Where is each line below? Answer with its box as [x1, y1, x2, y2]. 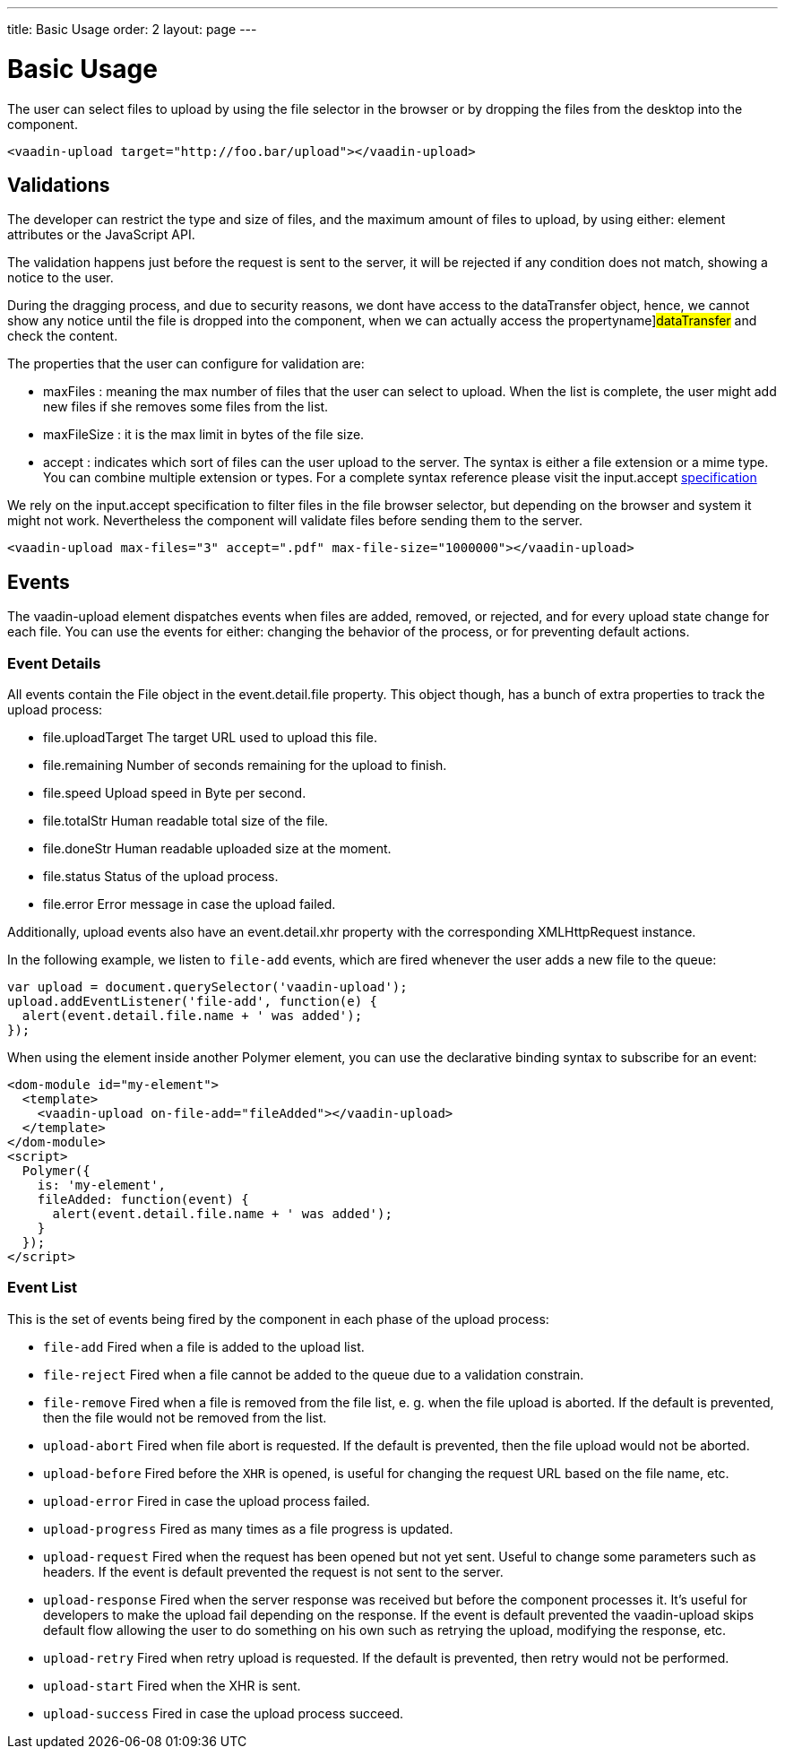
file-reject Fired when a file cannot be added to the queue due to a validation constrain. [43, 1366, 584, 1382]
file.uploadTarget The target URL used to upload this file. [43, 729, 378, 745]
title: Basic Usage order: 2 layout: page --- [7, 22, 257, 37]
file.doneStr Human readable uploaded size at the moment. [43, 840, 392, 856]
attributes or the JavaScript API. [7, 227, 195, 243]
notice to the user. [7, 270, 114, 286]
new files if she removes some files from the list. [43, 399, 329, 415]
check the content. [7, 328, 118, 344]
